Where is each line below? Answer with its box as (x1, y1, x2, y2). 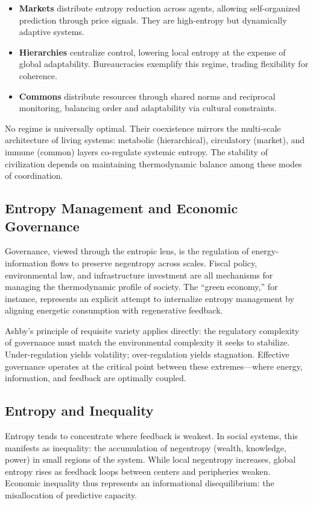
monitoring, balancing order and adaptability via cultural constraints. (19, 101, 277, 114)
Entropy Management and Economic (5, 199, 238, 217)
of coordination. (5, 169, 63, 182)
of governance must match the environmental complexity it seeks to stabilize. (5, 336, 290, 349)
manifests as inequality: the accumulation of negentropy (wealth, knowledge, (5, 441, 286, 454)
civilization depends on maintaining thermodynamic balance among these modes (5, 157, 302, 170)
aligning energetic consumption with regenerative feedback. (5, 304, 223, 317)
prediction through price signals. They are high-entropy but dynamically (19, 13, 287, 26)
